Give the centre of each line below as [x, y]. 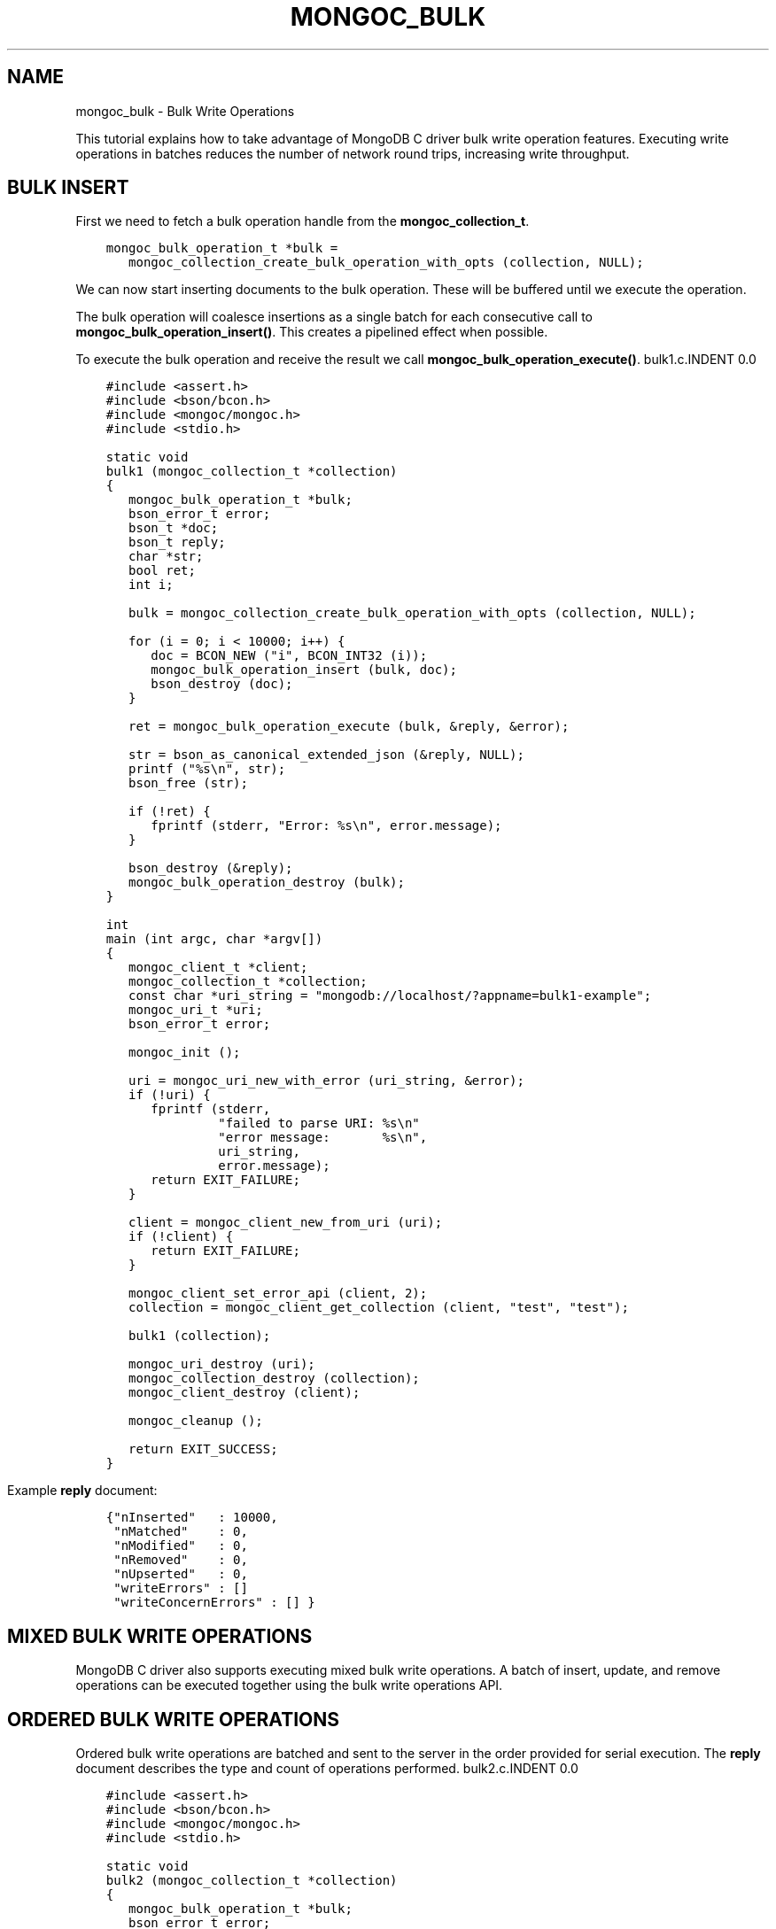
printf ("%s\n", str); [207, 769]
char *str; [166, 557]
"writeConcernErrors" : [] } [214, 1603]
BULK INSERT [68, 188]
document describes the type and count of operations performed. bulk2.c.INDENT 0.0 [327, 1769]
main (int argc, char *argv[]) [214, 939]
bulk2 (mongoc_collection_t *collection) [252, 1881]
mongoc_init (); [185, 1053]
